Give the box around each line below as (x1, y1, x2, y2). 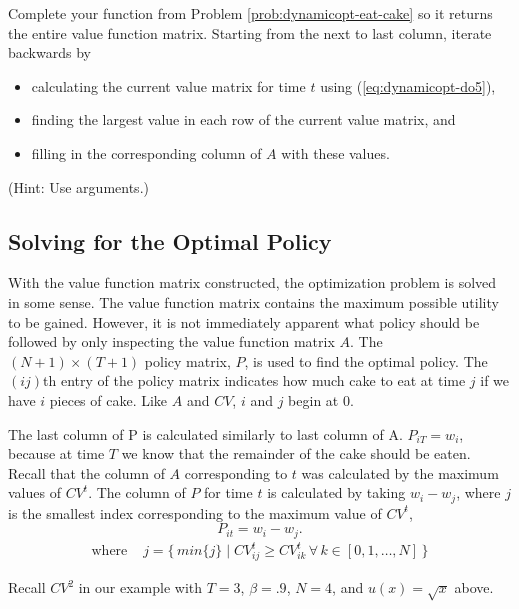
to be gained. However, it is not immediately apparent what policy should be (8, 311, 480, 332)
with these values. (281, 142, 390, 163)
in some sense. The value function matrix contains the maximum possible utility (8, 291, 499, 312)
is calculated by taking (267, 482, 406, 503)
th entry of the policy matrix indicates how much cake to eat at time (43, 370, 466, 391)
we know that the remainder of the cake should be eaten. (121, 443, 471, 464)
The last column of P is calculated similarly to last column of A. (8, 423, 403, 444)
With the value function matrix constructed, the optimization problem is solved (8, 272, 497, 293)
